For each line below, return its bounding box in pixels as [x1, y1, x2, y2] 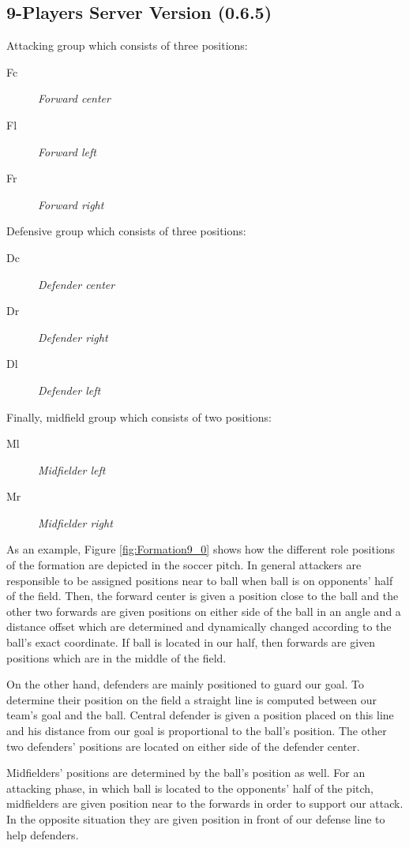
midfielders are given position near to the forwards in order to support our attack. [6, 795, 403, 812]
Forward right [38, 196, 104, 212]
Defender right [38, 328, 108, 345]
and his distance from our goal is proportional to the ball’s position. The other [6, 722, 387, 739]
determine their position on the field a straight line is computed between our [6, 691, 377, 707]
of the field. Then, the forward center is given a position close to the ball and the [6, 587, 399, 604]
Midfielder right [38, 514, 113, 531]
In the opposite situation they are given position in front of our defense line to [6, 810, 385, 827]
